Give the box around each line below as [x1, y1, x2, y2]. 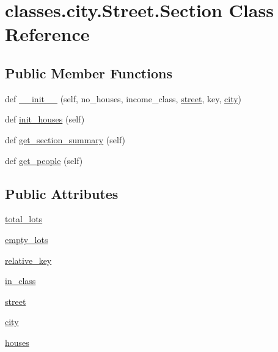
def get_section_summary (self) [5, 133, 126, 146]
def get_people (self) [5, 154, 83, 167]
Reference [5, 21, 90, 47]
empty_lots [5, 233, 48, 245]
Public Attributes [5, 184, 119, 203]
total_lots [5, 212, 43, 225]
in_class [5, 274, 36, 287]
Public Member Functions [5, 63, 172, 82]
